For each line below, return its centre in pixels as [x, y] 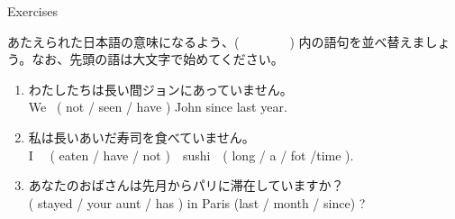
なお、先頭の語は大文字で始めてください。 [158, 59]
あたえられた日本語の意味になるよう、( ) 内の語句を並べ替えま [216, 41]
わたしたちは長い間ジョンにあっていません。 [160, 89]
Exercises [32, 11]
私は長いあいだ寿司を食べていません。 [141, 137]
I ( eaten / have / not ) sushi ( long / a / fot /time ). [191, 155]
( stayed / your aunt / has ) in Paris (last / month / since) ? [197, 202]
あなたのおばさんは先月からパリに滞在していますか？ [186, 185]
